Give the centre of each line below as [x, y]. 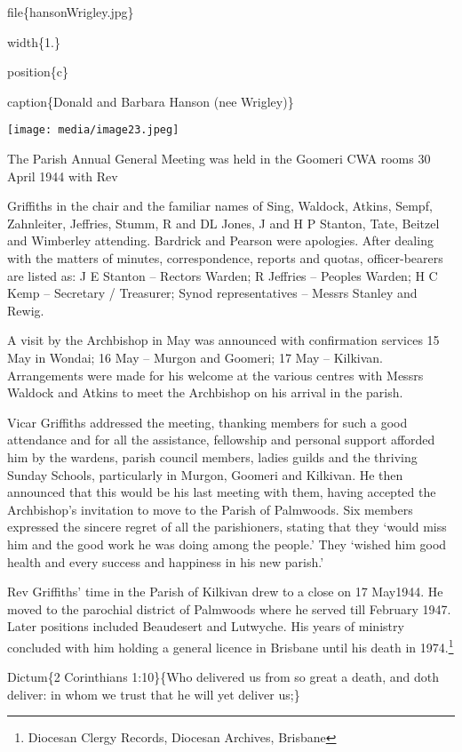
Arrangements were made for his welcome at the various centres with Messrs [215, 375]
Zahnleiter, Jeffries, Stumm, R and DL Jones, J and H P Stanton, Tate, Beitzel [223, 223]
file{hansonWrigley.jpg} [71, 12]
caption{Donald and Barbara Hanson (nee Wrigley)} [151, 101]
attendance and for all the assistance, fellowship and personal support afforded [221, 440]
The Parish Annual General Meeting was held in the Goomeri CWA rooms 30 [219, 159]
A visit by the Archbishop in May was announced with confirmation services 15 [223, 340]
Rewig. [26, 310]
